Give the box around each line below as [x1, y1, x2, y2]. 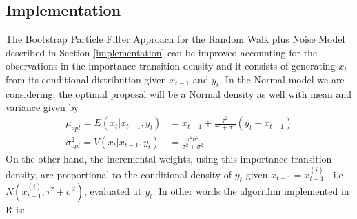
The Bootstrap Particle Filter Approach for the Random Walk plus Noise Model [6, 32, 345, 46]
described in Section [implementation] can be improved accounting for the [6, 45, 318, 59]
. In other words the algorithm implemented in [152, 184, 349, 198]
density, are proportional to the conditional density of [6, 167, 232, 181]
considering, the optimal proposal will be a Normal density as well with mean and [6, 86, 352, 101]
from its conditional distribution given [6, 72, 167, 86]
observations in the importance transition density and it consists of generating [6, 59, 336, 73]
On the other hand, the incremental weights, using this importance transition [6, 152, 332, 166]
